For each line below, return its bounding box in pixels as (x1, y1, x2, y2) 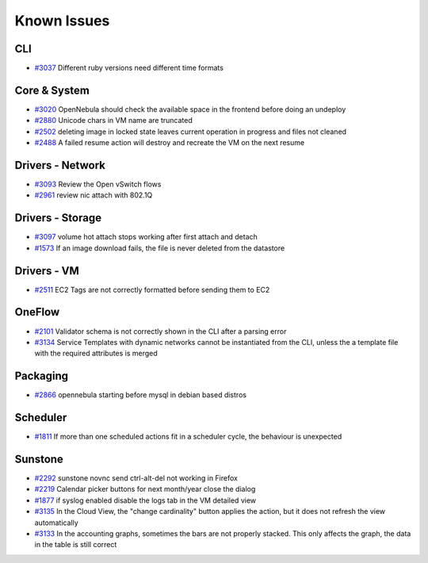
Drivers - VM (14, 264, 79, 278)
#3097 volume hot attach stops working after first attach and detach (34, 232, 258, 242)
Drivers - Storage (14, 211, 102, 225)
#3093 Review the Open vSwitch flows (34, 179, 162, 190)
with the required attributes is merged (34, 349, 158, 358)
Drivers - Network (14, 159, 106, 172)
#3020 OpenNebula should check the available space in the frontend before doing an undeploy (34, 104, 346, 114)
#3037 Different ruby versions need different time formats (34, 63, 224, 73)
